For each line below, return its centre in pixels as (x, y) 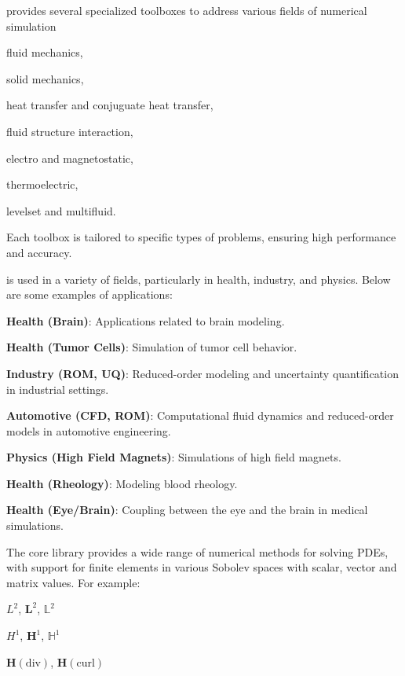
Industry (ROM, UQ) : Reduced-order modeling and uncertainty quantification (202, 373)
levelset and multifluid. (61, 210)
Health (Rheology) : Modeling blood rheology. (122, 483)
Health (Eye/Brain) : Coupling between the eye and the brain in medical (187, 510)
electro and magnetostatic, (70, 158)
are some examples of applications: (89, 294)
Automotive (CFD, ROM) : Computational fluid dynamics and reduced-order (200, 415)
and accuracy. (39, 252)
